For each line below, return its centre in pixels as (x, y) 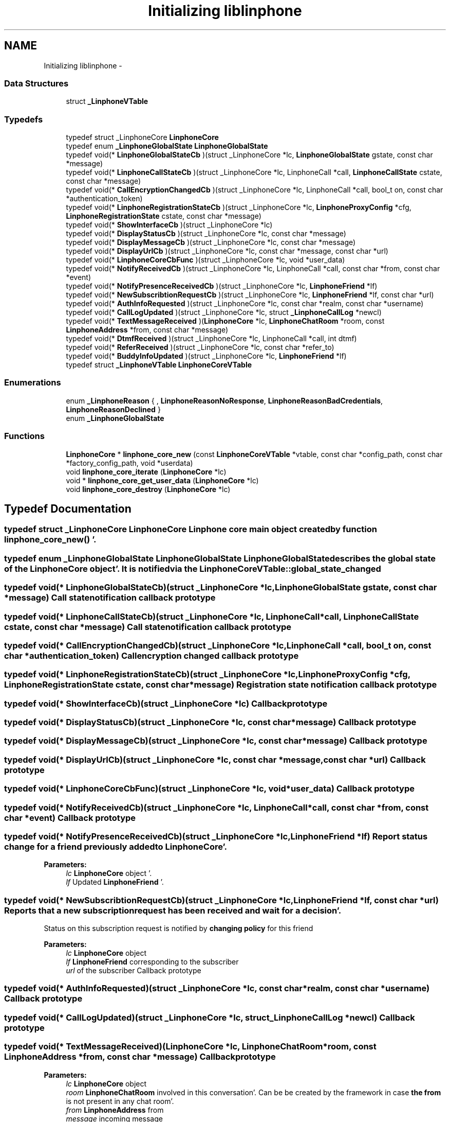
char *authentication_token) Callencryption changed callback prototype (152, 655)
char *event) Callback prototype (70, 818)
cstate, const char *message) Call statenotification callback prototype (148, 627)
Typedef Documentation (68, 509)
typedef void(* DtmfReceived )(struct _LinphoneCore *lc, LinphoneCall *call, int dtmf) (211, 339)
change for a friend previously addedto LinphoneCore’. (116, 846)
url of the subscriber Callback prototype (134, 971)
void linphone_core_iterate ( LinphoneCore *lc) (146, 471)
